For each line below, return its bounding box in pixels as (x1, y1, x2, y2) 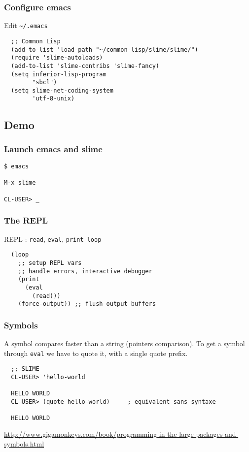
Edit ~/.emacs (4, 20, 48, 31)
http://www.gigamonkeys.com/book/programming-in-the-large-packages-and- (4, 428, 239, 439)
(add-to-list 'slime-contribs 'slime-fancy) (11, 62, 159, 69)
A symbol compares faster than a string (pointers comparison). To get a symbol (4, 338, 245, 349)
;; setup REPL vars (18, 259, 82, 266)
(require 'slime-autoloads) (11, 54, 103, 62)
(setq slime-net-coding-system (11, 87, 113, 94)
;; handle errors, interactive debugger (18, 267, 152, 275)
